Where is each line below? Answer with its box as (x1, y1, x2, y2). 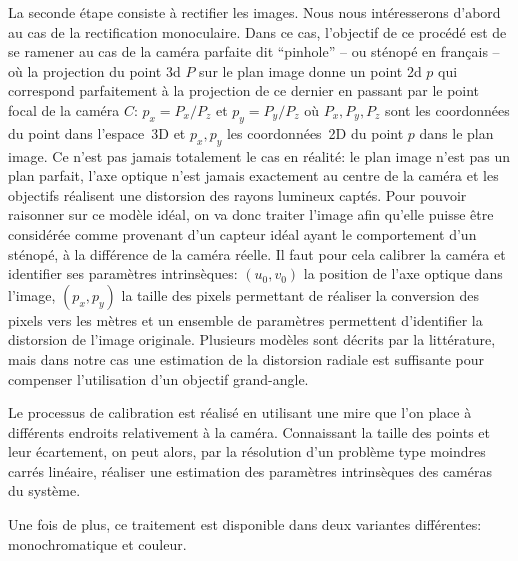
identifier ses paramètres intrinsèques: (8, 263, 238, 284)
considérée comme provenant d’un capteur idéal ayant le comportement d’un (8, 223, 477, 244)
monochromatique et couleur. (8, 533, 187, 554)
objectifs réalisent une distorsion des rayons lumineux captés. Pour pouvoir (8, 184, 467, 205)
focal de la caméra (8, 99, 120, 120)
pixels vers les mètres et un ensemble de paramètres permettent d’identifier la (8, 309, 483, 330)
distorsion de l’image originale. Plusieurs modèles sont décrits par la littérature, (8, 329, 496, 350)
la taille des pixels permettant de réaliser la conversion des (121, 284, 480, 305)
